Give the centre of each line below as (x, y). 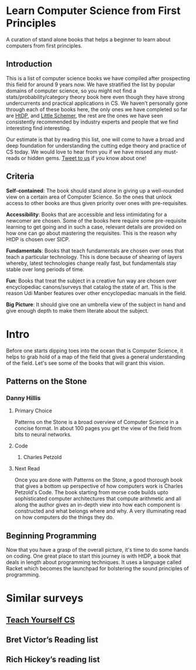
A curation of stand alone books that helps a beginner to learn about (88, 39)
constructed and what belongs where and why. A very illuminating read (100, 511)
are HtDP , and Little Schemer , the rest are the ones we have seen (85, 115)
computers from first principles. (44, 46)
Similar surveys (45, 598)
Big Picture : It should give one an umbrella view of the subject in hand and (96, 304)
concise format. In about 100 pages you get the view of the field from (98, 428)
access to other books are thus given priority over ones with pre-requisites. (97, 203)
